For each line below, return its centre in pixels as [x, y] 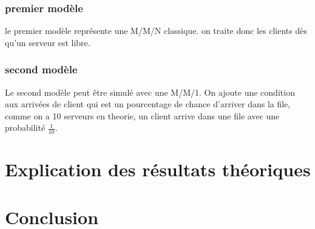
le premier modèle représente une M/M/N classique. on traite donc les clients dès [156, 31]
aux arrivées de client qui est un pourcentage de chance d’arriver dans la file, [148, 104]
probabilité [25, 128]
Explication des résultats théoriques [158, 169]
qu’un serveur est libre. [48, 42]
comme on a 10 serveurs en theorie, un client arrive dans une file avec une [142, 115]
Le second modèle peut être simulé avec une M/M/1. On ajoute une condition [150, 92]
